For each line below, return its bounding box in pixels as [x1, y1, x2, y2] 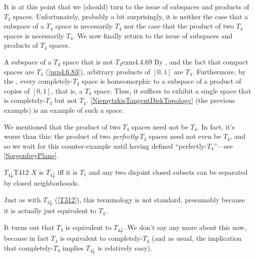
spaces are [4, 66, 34, 76]
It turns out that [4, 222, 55, 232]
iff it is [57, 166, 78, 177]
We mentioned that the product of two [4, 121, 120, 131]
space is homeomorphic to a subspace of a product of [82, 76, 241, 86]
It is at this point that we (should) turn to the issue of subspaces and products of [4, 1, 249, 11]
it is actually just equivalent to [4, 205, 96, 216]
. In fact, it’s [197, 121, 235, 131]
